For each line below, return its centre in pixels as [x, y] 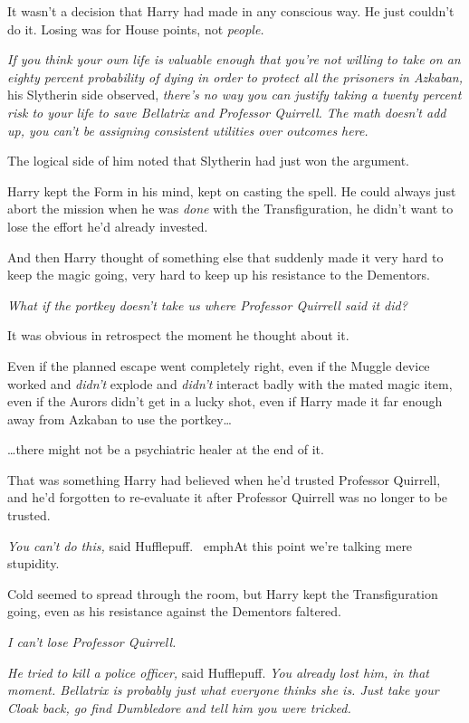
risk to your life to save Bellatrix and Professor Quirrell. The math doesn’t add [227, 112]
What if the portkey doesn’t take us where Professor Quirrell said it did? [207, 304]
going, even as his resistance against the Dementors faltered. [175, 611]
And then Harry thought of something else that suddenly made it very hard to [225, 257]
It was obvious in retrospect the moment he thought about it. [178, 335]
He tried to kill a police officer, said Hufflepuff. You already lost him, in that [218, 672]
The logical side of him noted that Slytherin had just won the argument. [208, 161]
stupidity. [33, 563]
